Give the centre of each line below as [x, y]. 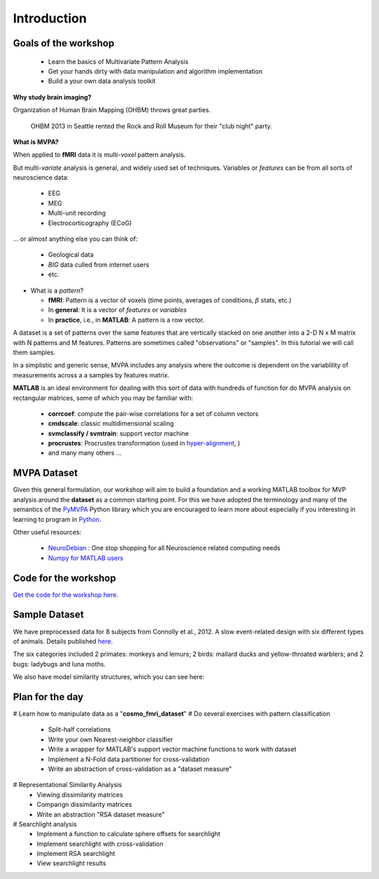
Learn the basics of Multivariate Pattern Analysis [118, 61]
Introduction [50, 18]
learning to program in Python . [57, 519]
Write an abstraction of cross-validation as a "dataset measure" [140, 769]
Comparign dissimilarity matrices [85, 805]
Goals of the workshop [64, 43]
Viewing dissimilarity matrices [80, 794]
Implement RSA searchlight [76, 854]
